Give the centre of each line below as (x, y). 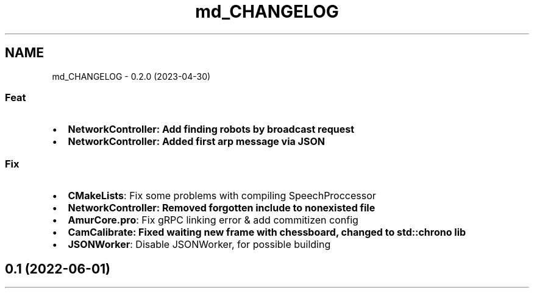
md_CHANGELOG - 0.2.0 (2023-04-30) (131, 76)
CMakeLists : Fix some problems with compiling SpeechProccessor (222, 196)
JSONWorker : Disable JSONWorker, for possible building (199, 245)
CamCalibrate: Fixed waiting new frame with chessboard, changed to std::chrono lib (267, 232)
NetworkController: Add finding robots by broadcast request (211, 129)
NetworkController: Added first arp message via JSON (196, 142)
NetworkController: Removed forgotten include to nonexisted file (222, 208)
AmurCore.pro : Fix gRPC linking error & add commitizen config (213, 220)
